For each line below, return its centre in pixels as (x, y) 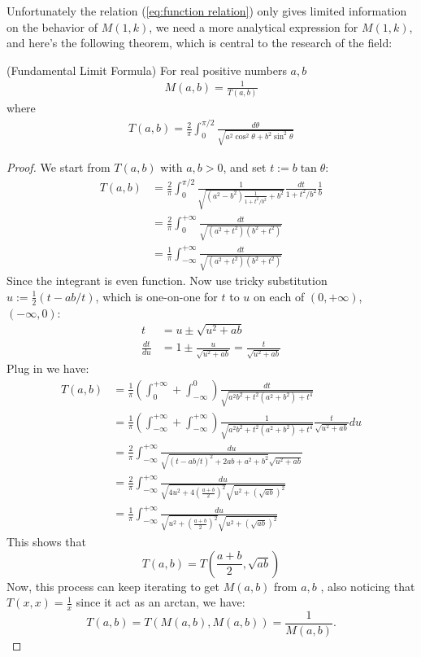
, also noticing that (368, 586)
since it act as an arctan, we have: (161, 602)
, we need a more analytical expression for (254, 26)
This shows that (46, 541)
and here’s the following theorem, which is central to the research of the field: (200, 43)
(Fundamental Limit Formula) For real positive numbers (147, 70)
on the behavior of (52, 26)
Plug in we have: (48, 368)
